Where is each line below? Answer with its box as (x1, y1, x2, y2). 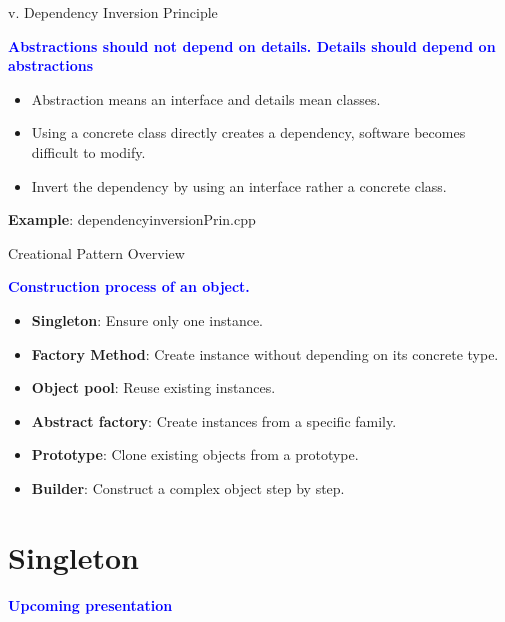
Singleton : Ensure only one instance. (31, 309, 263, 330)
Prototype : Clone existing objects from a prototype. (31, 444, 359, 465)
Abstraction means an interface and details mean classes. (31, 88, 381, 109)
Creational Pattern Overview (8, 242, 185, 263)
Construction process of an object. (8, 276, 250, 297)
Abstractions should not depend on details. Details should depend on (8, 35, 496, 56)
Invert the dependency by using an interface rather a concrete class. (31, 175, 447, 196)
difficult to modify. (31, 141, 146, 162)
